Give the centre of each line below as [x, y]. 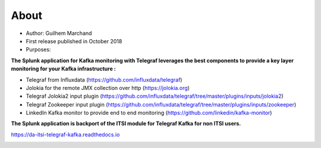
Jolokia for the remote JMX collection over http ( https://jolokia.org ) [108, 88]
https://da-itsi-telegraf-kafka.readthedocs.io [65, 134]
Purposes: [38, 50]
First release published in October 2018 [74, 41]
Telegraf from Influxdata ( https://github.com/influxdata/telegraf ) [104, 79]
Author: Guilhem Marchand [59, 33]
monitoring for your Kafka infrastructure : [63, 69]
